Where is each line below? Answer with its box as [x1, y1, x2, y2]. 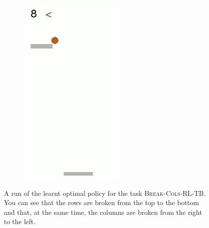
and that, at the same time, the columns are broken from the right [4, 207, 202, 217]
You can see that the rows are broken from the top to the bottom [4, 197, 199, 208]
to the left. [4, 216, 35, 227]
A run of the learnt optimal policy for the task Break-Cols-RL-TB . [4, 188, 206, 198]
